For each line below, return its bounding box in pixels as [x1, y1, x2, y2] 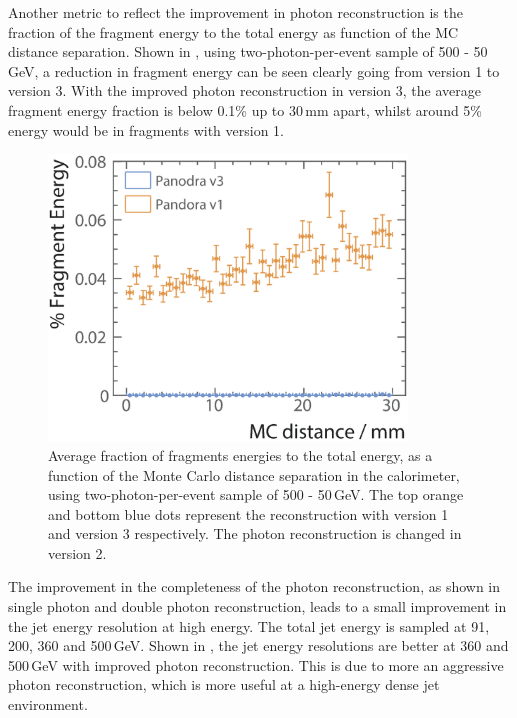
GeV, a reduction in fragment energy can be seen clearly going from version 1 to [8, 60, 500, 81]
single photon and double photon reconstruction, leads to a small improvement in [8, 596, 507, 617]
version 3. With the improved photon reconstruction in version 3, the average [8, 80, 481, 101]
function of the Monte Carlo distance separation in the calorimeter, [48, 464, 460, 485]
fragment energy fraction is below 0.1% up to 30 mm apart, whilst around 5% [8, 99, 483, 120]
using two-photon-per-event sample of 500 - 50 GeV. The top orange [48, 484, 464, 505]
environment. [8, 694, 88, 715]
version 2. [48, 542, 107, 563]
